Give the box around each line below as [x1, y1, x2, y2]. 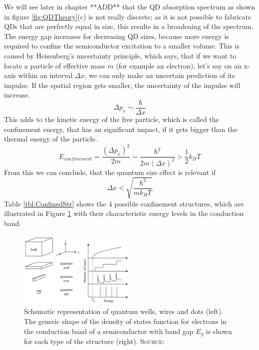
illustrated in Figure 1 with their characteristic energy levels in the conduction [4, 208, 244, 218]
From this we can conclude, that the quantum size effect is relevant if [4, 166, 216, 177]
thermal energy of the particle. [4, 133, 97, 144]
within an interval [18, 70, 73, 80]
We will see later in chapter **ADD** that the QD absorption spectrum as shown [4, 1, 256, 11]
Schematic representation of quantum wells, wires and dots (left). [24, 306, 224, 316]
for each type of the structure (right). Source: [24, 336, 165, 346]
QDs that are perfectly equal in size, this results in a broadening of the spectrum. [4, 21, 254, 31]
